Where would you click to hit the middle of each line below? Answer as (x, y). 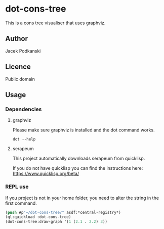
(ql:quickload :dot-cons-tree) (38, 217)
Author (16, 39)
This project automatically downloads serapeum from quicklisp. (79, 158)
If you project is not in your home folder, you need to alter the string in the (82, 198)
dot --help (24, 140)
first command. (21, 203)
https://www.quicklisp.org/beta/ (46, 174)
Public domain (20, 79)
